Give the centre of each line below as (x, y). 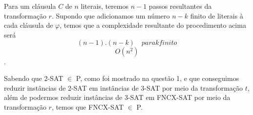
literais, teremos (105, 6)
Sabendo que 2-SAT (34, 78)
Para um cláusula (30, 6)
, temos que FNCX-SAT (88, 106)
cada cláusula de (29, 25)
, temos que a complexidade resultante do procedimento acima (153, 25)
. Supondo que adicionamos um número (111, 15)
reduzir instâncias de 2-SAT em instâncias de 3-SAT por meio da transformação (124, 87)
